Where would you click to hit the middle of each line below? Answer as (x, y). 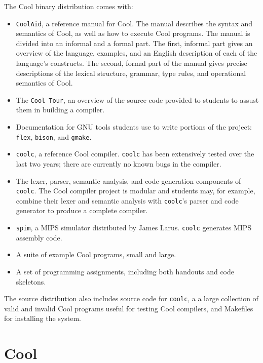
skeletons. (31, 281)
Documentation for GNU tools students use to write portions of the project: (134, 127)
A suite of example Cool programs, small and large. (96, 254)
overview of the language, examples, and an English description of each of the (137, 53)
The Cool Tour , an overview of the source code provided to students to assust (137, 99)
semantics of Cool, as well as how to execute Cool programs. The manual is (133, 33)
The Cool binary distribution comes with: (69, 6)
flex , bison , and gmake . (54, 136)
